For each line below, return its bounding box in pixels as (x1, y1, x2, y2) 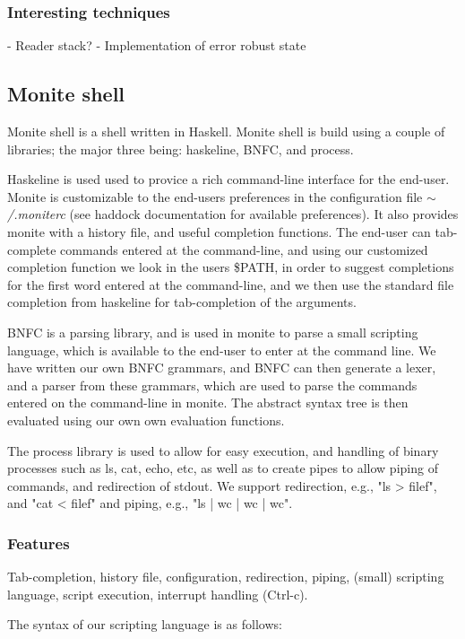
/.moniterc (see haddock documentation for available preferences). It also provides (7, 205, 459, 223)
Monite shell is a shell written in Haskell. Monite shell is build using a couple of (7, 122, 445, 141)
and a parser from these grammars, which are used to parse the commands (7, 375, 418, 394)
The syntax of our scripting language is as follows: (7, 615, 282, 634)
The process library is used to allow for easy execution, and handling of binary (7, 441, 439, 460)
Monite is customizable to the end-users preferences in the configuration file (7, 187, 423, 206)
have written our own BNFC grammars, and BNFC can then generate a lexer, (7, 358, 436, 377)
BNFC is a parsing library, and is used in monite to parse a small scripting (7, 322, 418, 341)
